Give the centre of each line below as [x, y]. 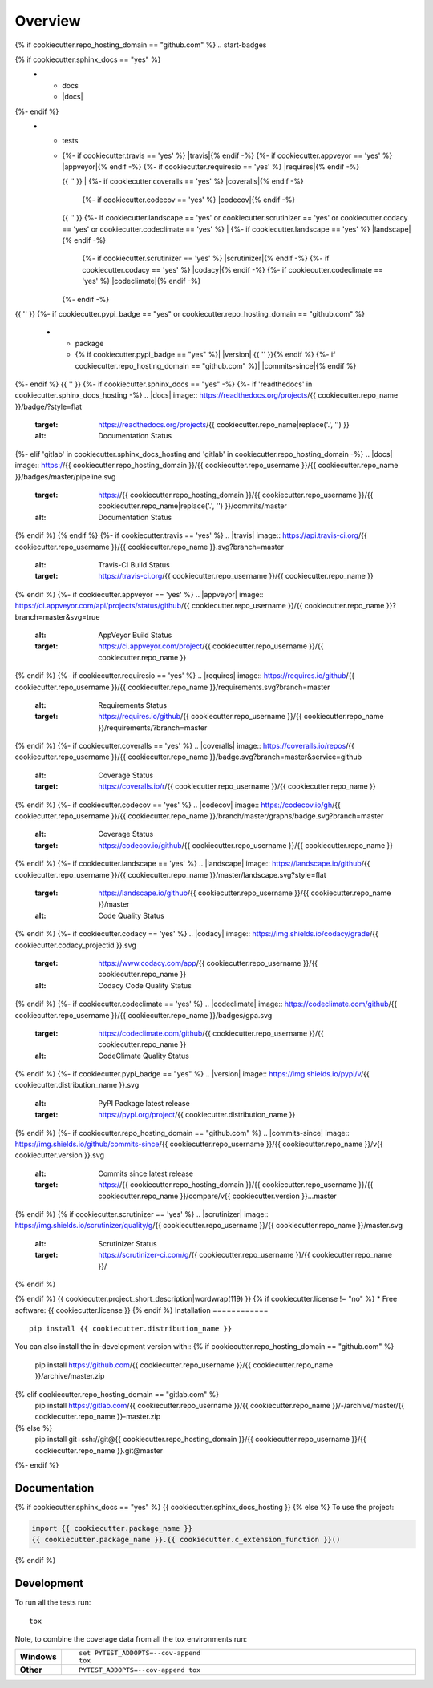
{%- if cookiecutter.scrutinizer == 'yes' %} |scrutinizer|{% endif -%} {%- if [206, 258]
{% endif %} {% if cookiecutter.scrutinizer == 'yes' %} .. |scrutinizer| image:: [142, 1214]
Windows [38, 1657]
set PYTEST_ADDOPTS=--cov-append [140, 1653]
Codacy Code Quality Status [145, 985]
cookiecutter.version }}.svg [59, 1155]
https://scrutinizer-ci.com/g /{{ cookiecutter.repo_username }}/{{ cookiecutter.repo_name [245, 1255]
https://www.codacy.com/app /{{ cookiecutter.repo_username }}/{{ [208, 963]
